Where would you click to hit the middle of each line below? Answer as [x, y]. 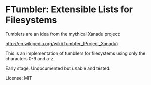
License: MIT [19, 78]
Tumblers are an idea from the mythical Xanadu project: [63, 34]
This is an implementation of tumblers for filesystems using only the [75, 53]
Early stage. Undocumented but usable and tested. [58, 68]
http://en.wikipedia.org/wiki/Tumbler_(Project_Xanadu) [62, 43]
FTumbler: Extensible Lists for [69, 9]
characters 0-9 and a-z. [30, 58]
